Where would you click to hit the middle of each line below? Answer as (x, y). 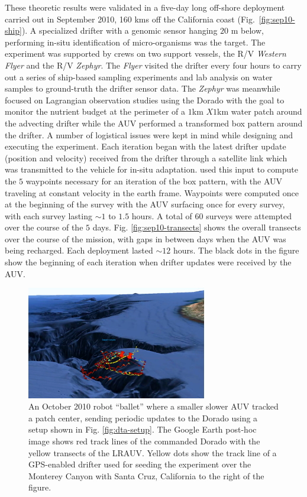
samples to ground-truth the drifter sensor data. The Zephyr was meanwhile (143, 88)
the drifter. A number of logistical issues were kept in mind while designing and (149, 134)
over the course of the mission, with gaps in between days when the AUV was (146, 238)
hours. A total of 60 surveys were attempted (212, 215)
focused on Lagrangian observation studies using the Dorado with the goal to (145, 100)
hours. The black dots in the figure (236, 250)
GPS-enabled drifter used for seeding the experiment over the (140, 464)
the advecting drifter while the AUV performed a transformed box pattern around (154, 123)
